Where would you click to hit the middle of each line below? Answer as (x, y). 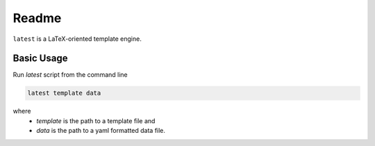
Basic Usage (40, 58)
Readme (37, 18)
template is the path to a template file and (96, 120)
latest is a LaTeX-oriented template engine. (77, 39)
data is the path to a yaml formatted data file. (101, 131)
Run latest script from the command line (70, 75)
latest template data (64, 93)
